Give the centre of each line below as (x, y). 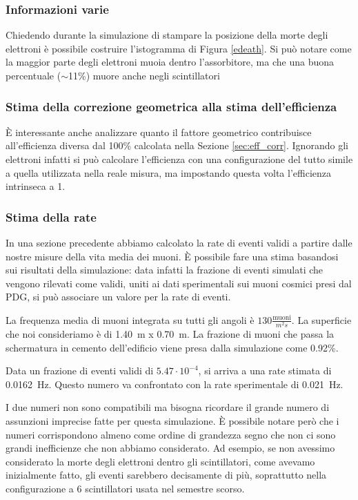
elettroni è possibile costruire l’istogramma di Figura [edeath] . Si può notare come (179, 48)
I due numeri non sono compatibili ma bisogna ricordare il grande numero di (168, 407)
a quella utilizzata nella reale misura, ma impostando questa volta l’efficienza (169, 172)
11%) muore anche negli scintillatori (144, 75)
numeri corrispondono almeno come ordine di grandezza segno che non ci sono (171, 434)
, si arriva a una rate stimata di (265, 371)
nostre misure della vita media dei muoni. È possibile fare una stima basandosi (172, 256)
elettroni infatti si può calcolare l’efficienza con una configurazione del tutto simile (179, 159)
